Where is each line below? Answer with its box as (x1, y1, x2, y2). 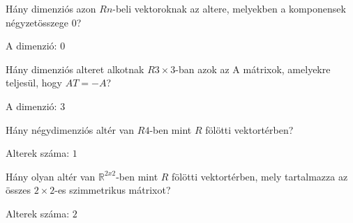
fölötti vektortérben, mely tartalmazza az (172, 169, 348, 183)
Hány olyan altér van (6, 169, 96, 183)
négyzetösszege (6, 15, 68, 29)
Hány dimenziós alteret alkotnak (6, 61, 144, 76)
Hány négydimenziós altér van (6, 122, 135, 137)
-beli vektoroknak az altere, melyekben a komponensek (112, 1, 346, 15)
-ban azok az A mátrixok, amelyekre (175, 61, 331, 76)
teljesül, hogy (6, 75, 62, 90)
